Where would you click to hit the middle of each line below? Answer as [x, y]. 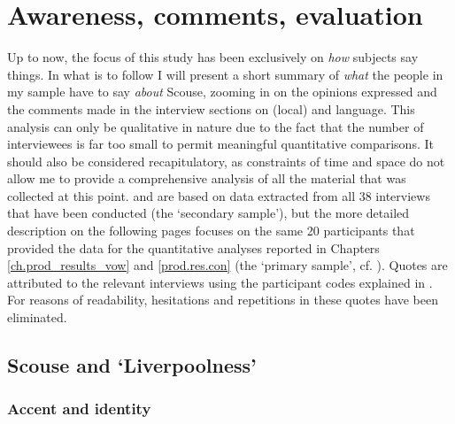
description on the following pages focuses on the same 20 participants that [211, 231]
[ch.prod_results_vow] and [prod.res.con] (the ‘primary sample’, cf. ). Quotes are [227, 265]
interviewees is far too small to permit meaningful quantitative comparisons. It [220, 144]
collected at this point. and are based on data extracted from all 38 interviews [219, 195]
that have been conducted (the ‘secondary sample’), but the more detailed [208, 213]
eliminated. [37, 317]
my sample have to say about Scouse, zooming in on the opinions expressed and [222, 92]
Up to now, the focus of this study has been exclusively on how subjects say [213, 57]
